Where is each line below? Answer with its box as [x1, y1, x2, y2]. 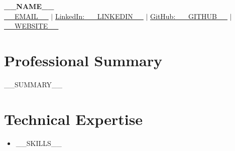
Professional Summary [4, 50, 162, 70]
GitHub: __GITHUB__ [150, 11, 228, 21]
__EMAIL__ [4, 11, 49, 21]
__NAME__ [4, 1, 54, 11]
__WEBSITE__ [4, 21, 59, 31]
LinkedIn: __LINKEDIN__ [55, 11, 144, 21]
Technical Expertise [4, 108, 143, 129]
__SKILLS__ [16, 137, 62, 148]
